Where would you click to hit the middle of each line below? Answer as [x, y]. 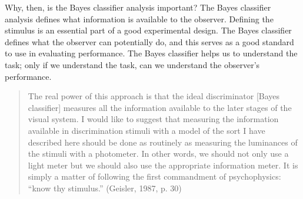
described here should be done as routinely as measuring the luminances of [163, 142]
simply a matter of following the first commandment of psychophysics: [154, 176]
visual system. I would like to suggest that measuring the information [153, 119]
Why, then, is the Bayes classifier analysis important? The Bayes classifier [138, 7]
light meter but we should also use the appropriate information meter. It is [163, 165]
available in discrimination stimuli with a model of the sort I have [146, 130]
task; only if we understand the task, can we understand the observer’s [132, 64]
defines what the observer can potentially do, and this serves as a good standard [149, 41]
